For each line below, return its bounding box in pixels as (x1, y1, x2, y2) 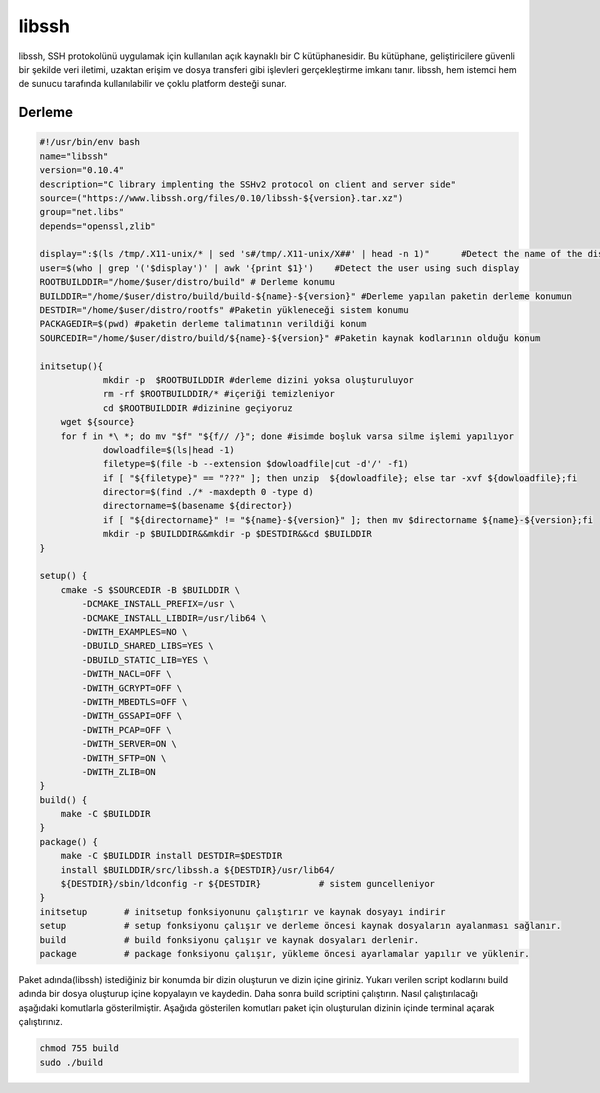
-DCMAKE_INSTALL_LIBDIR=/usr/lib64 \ (81, 612, 267, 624)
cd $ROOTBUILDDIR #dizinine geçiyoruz (102, 402, 294, 414)
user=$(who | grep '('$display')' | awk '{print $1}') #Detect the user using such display (39, 262, 520, 274)
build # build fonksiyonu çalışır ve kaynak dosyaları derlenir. (39, 934, 420, 945)
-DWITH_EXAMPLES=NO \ (81, 626, 188, 637)
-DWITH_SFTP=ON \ (81, 752, 167, 764)
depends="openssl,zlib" (39, 220, 157, 232)
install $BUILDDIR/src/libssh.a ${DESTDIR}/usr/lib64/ (60, 864, 335, 875)
